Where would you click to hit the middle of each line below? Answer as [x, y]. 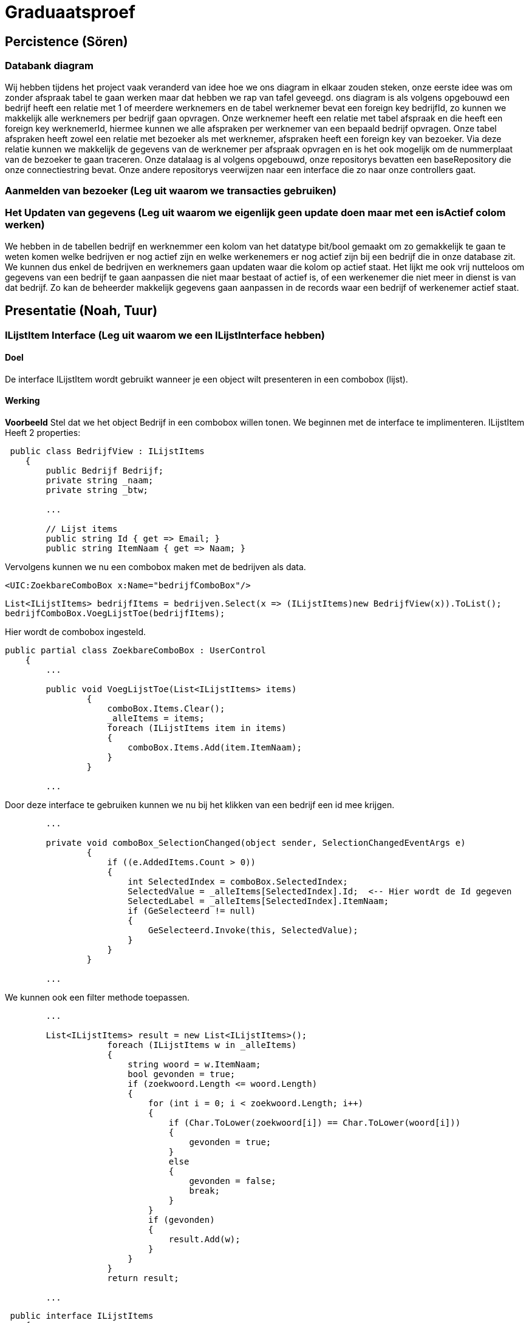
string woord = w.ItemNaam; [194, 1064]
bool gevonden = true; [182, 1074]
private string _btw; [97, 490]
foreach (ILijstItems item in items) [197, 728]
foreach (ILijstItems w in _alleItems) [202, 1045]
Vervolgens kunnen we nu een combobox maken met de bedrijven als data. [155, 566]
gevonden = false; [233, 1181]
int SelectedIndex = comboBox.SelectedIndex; [238, 881]
